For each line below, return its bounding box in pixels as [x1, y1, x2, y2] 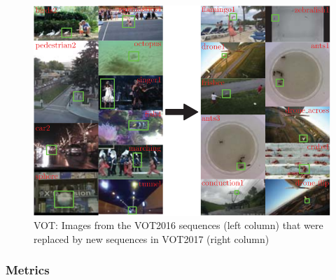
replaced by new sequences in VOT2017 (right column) [34, 231, 269, 246]
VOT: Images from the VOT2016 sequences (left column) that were [34, 218, 323, 233]
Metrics [6, 261, 50, 279]
